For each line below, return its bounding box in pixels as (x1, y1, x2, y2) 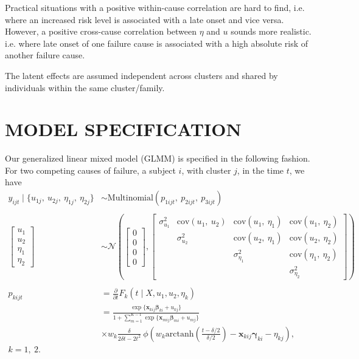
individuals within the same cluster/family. (5, 81, 165, 94)
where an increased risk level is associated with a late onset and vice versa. (5, 13, 284, 26)
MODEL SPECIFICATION (5, 117, 242, 142)
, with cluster (181, 163, 231, 176)
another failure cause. (5, 49, 85, 61)
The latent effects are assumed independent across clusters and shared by (5, 69, 278, 81)
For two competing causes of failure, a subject (5, 163, 176, 176)
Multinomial (107, 194, 153, 203)
